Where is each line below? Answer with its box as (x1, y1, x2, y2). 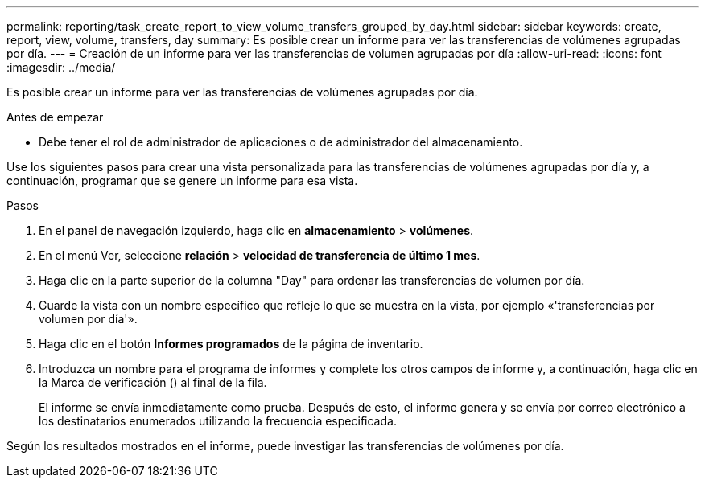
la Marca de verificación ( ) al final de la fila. (39, 375, 267, 389)
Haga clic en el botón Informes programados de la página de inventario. (39, 337, 423, 351)
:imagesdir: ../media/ (6, 60, 116, 74)
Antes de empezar (6, 110, 104, 124)
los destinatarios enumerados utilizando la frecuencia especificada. (39, 414, 397, 428)
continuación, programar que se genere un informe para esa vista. (6, 174, 358, 187)
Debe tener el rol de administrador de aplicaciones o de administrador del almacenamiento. (39, 135, 523, 149)
